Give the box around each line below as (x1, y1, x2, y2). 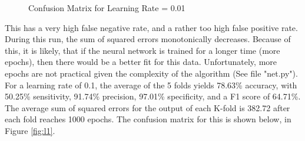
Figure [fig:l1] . (5, 124, 55, 136)
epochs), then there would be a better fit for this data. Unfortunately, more (5, 56, 277, 68)
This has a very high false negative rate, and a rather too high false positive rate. (5, 21, 298, 33)
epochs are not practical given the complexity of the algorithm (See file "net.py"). (5, 67, 298, 79)
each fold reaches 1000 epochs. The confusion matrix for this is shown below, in (5, 113, 291, 125)
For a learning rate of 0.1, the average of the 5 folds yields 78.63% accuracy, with (5, 78, 297, 91)
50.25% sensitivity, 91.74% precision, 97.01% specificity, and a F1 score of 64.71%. (5, 90, 301, 102)
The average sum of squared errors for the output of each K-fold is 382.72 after (5, 101, 290, 114)
